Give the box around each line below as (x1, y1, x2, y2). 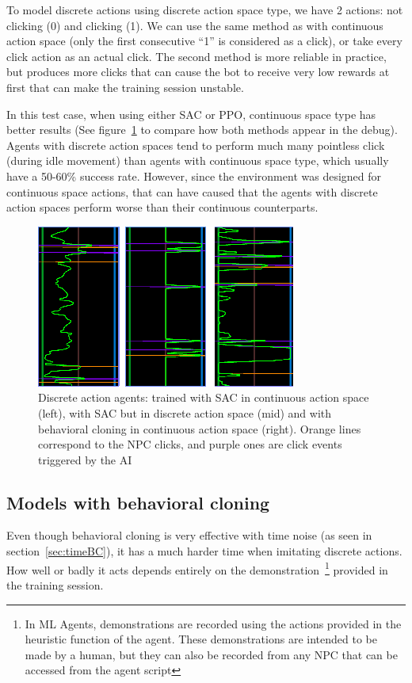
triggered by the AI (38, 451, 132, 467)
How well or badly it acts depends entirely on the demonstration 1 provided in (6, 559, 388, 578)
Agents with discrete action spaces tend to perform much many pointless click (6, 136, 385, 153)
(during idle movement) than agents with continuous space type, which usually (6, 152, 389, 169)
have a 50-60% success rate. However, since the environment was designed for (6, 167, 382, 184)
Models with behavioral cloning (6, 490, 270, 514)
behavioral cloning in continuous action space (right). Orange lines (38, 420, 361, 437)
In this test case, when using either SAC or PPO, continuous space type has (6, 105, 376, 122)
